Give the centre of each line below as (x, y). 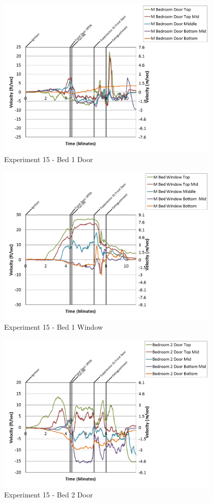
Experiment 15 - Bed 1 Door (48, 159)
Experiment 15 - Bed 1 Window (54, 327)
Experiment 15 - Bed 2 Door (48, 495)
